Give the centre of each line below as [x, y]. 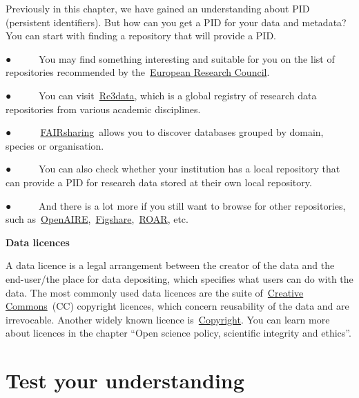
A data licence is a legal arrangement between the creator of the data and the [170, 265]
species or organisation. [55, 145]
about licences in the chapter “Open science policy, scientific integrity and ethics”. [178, 333]
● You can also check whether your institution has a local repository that [173, 169]
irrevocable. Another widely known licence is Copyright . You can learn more [168, 319]
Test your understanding [125, 380]
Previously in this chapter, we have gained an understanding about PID [158, 8]
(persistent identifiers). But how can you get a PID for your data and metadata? [176, 22]
